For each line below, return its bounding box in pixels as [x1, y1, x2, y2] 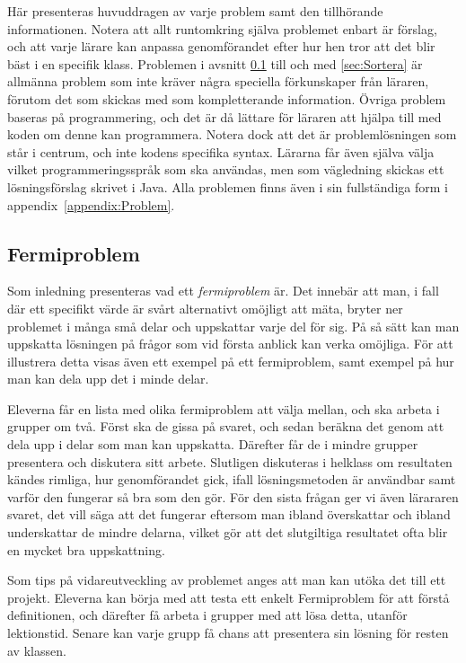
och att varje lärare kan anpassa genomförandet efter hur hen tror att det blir [7, 37, 435, 56]
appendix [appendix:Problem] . [7, 195, 175, 214]
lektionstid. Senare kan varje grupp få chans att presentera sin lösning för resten [7, 623, 449, 642]
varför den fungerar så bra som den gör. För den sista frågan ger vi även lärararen [7, 487, 459, 506]
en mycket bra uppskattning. [7, 540, 165, 559]
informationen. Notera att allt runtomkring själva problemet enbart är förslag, [7, 19, 437, 38]
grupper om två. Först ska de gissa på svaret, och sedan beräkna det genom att [7, 417, 444, 436]
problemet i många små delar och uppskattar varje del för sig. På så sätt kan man [7, 316, 460, 335]
